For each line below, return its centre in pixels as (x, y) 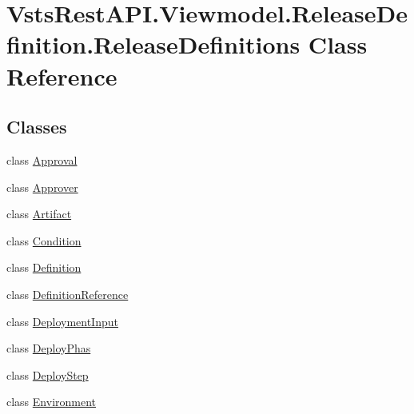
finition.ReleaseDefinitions (153, 44)
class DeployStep (48, 374)
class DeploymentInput (62, 321)
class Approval (42, 159)
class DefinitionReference (68, 294)
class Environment (52, 402)
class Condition (44, 240)
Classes (37, 127)
